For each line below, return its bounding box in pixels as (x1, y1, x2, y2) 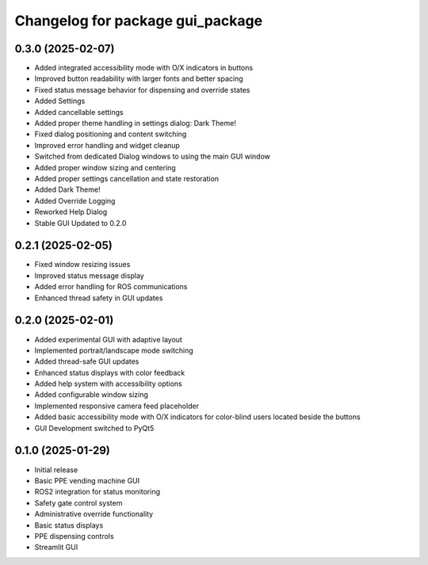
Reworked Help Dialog (34, 207, 108, 217)
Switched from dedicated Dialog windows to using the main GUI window (34, 151, 271, 162)
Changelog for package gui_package (14, 12, 263, 29)
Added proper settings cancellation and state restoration (34, 174, 220, 183)
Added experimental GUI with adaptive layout (34, 334, 182, 344)
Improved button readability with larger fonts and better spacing (34, 74, 243, 83)
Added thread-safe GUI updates (34, 357, 139, 366)
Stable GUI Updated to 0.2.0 (34, 218, 127, 227)
